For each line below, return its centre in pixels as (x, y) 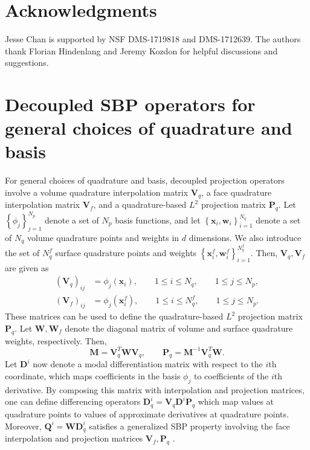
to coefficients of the (231, 375)
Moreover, (23, 426)
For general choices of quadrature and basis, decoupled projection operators (145, 180)
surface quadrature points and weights (126, 253)
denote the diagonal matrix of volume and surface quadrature (179, 328)
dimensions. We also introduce (245, 237)
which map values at (236, 401)
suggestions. (27, 63)
